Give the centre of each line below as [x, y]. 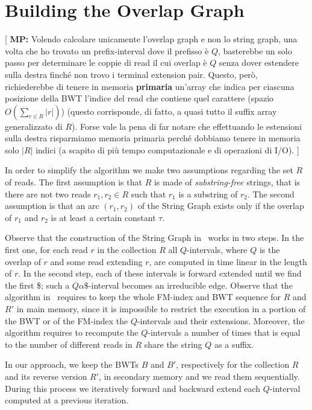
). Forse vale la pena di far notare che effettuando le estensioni [187, 126]
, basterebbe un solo [255, 50]
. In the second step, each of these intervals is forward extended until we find [160, 273]
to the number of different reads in [69, 344]
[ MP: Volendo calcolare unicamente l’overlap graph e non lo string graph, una [151, 39]
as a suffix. [234, 344]
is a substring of [208, 194]
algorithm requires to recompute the [72, 332]
